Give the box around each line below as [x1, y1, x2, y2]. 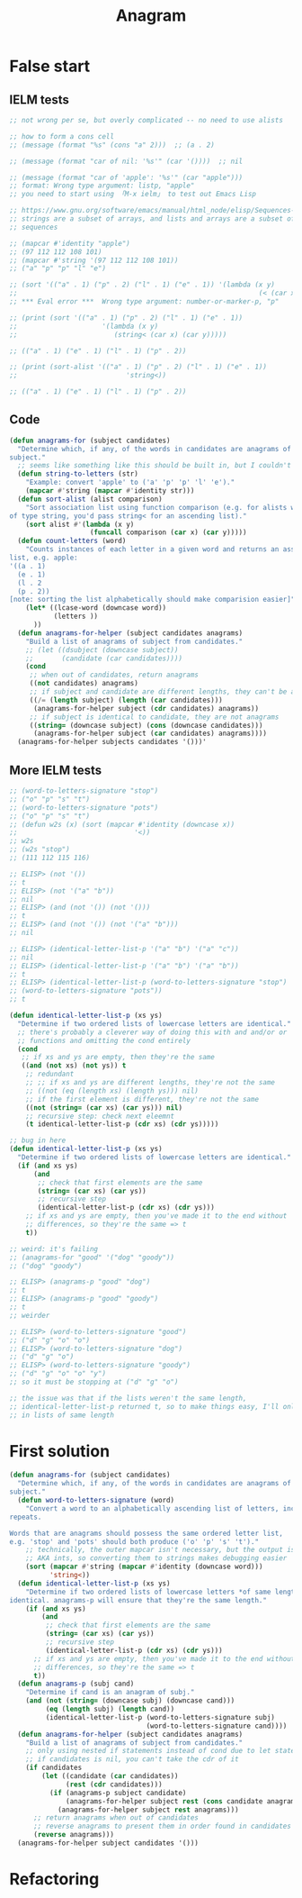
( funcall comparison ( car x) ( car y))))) [89, 528, 247, 537]
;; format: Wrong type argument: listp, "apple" [9, 181, 195, 190]
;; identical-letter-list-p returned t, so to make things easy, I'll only [9, 1402, 299, 1411]
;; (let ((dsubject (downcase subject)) [25, 645, 179, 654]
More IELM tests [9, 762, 102, 777]
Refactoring [9, 1869, 100, 1890]
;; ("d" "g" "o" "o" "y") [9, 1369, 106, 1378]
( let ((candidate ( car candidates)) [41, 1772, 179, 1781]
